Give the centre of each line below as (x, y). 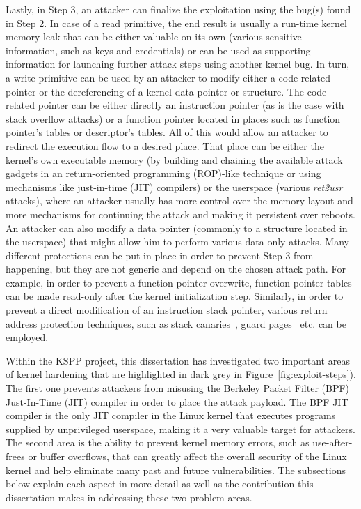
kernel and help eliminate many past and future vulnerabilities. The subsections (176, 470)
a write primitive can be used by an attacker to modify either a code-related (168, 77)
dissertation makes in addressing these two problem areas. (129, 497)
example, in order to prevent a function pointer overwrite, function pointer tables (179, 282)
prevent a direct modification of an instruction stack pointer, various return (167, 310)
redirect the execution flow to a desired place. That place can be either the (165, 145)
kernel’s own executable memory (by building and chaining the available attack (174, 159)
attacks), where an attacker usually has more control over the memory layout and (179, 200)
